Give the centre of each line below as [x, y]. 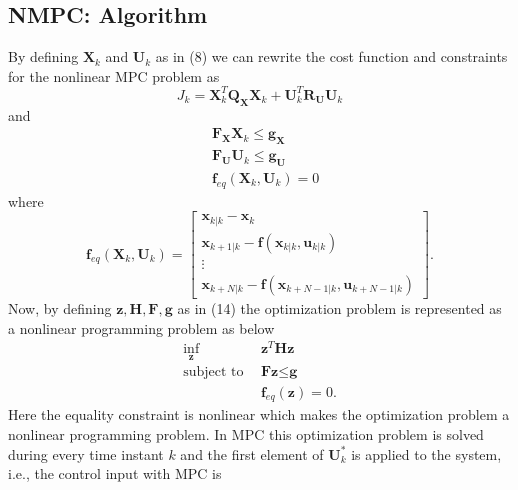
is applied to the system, [426, 453]
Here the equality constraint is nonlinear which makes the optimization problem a [259, 414]
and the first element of [252, 453]
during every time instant [86, 453]
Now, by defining [60, 307]
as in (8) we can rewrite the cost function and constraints [331, 56]
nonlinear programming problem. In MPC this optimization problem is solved [246, 433]
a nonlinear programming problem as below [141, 327]
